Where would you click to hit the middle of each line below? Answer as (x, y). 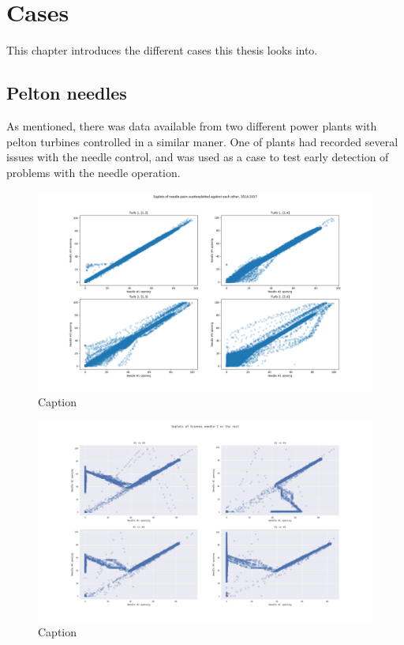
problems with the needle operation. (94, 172)
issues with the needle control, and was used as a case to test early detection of (198, 157)
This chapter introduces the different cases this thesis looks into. (162, 50)
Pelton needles (67, 93)
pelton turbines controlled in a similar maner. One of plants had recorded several (202, 141)
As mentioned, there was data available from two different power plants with (192, 125)
